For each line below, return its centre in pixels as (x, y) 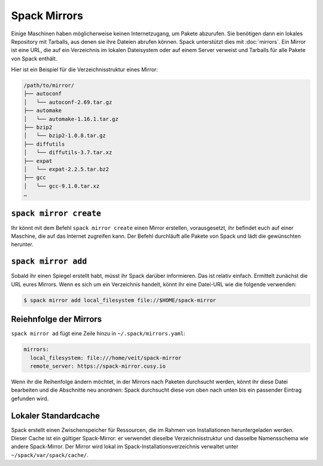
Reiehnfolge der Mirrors (57, 320)
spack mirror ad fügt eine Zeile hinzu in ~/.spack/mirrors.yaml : (98, 334)
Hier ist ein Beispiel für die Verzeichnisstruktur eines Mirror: (85, 69)
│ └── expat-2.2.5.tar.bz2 (66, 169)
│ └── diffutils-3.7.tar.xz (68, 152)
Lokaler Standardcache (56, 415)
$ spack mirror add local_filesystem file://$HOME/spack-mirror (120, 300)
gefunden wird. (30, 398)
